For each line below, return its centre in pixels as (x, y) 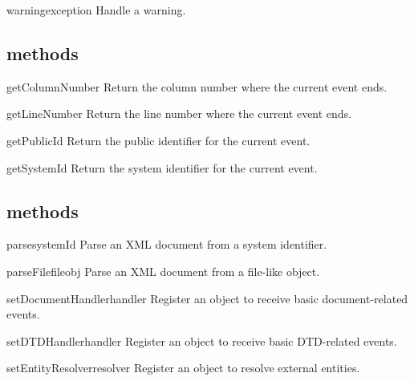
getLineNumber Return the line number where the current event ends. (179, 113)
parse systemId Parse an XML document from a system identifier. (167, 244)
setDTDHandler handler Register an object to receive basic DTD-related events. (202, 340)
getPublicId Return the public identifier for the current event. (158, 140)
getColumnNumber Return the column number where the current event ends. (197, 86)
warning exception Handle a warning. (96, 10)
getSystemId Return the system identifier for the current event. (162, 167)
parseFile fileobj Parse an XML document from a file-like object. (163, 271)
